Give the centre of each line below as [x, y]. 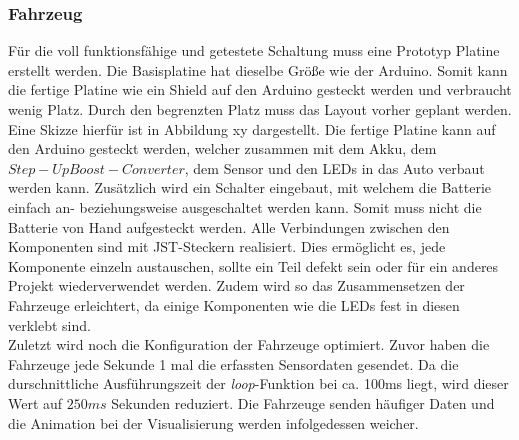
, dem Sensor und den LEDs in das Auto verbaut [334, 167]
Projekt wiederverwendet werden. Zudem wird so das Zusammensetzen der [236, 285]
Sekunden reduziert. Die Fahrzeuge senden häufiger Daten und [303, 402]
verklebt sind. [49, 324]
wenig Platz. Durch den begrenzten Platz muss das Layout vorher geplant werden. [260, 109]
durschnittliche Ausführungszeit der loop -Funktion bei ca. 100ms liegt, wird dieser [258, 383]
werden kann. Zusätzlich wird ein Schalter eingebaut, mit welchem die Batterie [250, 187]
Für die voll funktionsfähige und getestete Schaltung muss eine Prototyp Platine [254, 50]
